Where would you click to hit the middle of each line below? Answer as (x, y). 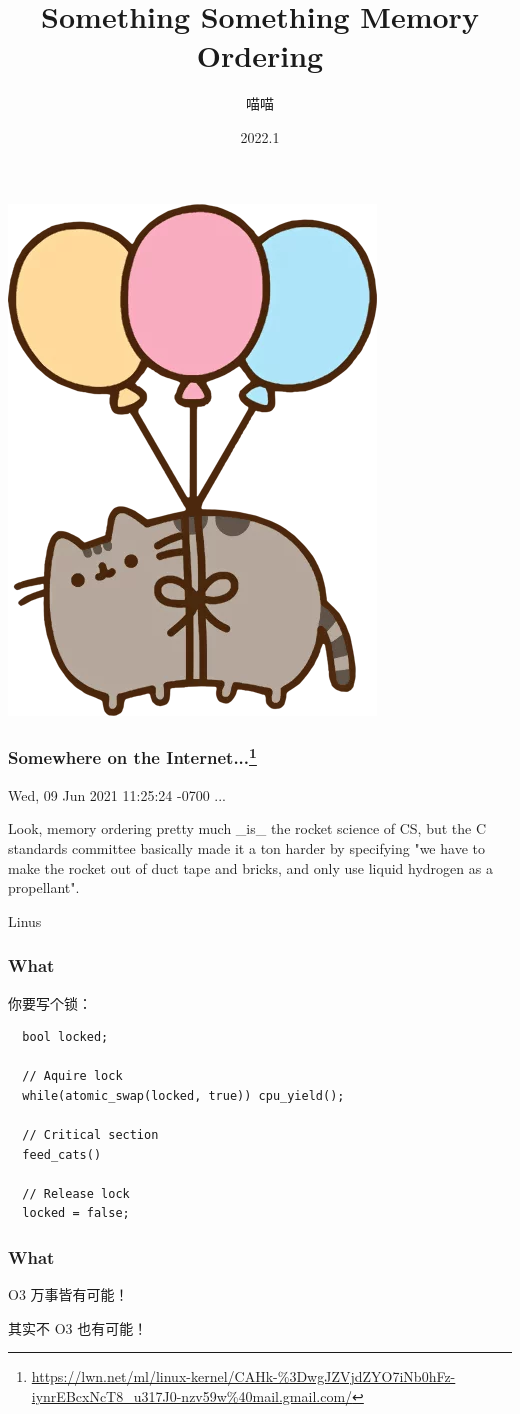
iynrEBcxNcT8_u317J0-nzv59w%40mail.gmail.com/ (192, 1396)
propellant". (44, 887)
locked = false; (76, 1213)
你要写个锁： (50, 1002)
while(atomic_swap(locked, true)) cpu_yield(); (183, 1095)
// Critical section (90, 1135)
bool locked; (65, 1037)
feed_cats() (62, 1154)
